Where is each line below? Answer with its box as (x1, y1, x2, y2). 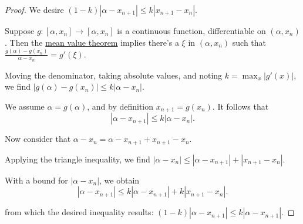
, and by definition (87, 100, 154, 112)
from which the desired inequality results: (5, 206, 154, 218)
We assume (5, 100, 45, 112)
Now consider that (5, 133, 71, 145)
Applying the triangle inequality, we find (5, 152, 150, 165)
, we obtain (99, 174, 140, 186)
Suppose (5, 25, 35, 36)
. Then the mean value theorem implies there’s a (5, 36, 179, 48)
